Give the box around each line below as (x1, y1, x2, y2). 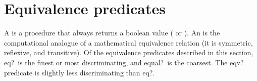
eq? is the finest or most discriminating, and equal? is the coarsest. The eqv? (4, 57, 244, 67)
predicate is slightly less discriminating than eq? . (4, 67, 155, 77)
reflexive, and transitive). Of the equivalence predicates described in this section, (4, 47, 253, 58)
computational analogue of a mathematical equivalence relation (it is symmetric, (4, 37, 253, 48)
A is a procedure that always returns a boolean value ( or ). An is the (4, 27, 220, 38)
